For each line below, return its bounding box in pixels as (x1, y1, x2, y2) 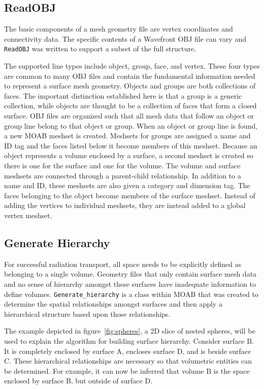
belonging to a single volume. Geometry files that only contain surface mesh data (4, 268, 257, 279)
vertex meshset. (4, 210, 52, 220)
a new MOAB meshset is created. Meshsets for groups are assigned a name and (4, 130, 251, 141)
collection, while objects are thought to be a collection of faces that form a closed (4, 100, 257, 111)
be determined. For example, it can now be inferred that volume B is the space (4, 365, 250, 376)
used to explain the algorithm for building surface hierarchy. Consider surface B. (4, 335, 254, 346)
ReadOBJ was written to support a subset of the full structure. (4, 43, 196, 54)
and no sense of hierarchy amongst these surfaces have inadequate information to (4, 278, 256, 289)
